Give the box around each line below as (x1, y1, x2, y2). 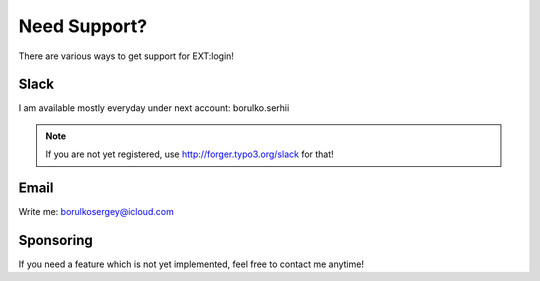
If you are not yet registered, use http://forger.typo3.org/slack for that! (45, 148, 334, 160)
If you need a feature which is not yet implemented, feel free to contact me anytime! (18, 258, 365, 270)
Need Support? (18, 15, 148, 37)
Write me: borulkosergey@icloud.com (18, 206, 174, 218)
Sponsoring (18, 231, 94, 249)
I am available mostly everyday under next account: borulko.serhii (18, 102, 290, 114)
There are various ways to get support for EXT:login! (18, 50, 235, 62)
